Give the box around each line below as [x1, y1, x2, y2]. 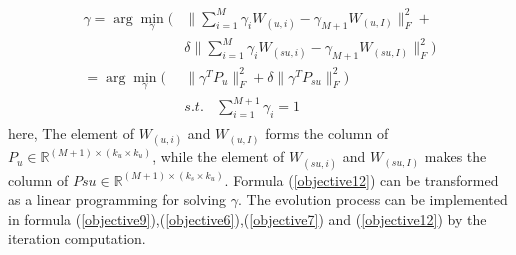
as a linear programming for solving [8, 189, 227, 210]
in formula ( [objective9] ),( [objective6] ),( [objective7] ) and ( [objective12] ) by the [8, 208, 487, 229]
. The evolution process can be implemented [238, 189, 508, 210]
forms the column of [265, 123, 389, 144]
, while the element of [152, 146, 285, 167]
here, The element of [8, 123, 135, 144]
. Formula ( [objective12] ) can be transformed [224, 169, 499, 190]
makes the [424, 146, 487, 167]
